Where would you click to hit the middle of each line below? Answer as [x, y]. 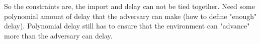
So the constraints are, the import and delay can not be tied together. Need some [129, 6]
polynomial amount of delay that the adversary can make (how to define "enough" [131, 16]
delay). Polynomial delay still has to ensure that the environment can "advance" [127, 26]
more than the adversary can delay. [58, 35]
